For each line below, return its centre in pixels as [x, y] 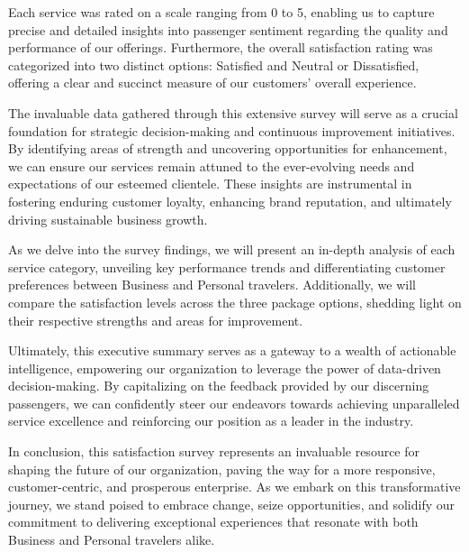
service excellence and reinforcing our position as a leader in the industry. [211, 421]
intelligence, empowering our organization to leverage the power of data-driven [225, 368]
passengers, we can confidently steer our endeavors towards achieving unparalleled [234, 403]
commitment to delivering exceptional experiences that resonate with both [213, 522]
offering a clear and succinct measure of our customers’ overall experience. [212, 83]
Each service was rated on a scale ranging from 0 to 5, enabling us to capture [221, 12]
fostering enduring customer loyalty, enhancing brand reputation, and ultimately [230, 201]
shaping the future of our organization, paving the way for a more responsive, [222, 469]
